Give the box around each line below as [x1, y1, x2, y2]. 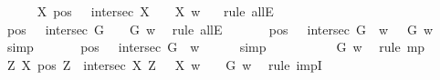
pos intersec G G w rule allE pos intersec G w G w [6, 19, 434, 38]
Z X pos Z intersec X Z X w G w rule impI [6, 55, 322, 74]
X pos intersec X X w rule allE [37, 2, 274, 20]
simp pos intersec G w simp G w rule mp [6, 37, 425, 56]
